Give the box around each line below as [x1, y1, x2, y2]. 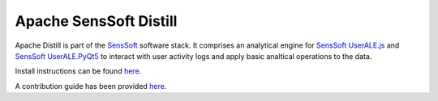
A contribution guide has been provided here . [15, 81, 167, 90]
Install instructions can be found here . [15, 66, 142, 76]
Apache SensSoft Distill [15, 12, 178, 30]
